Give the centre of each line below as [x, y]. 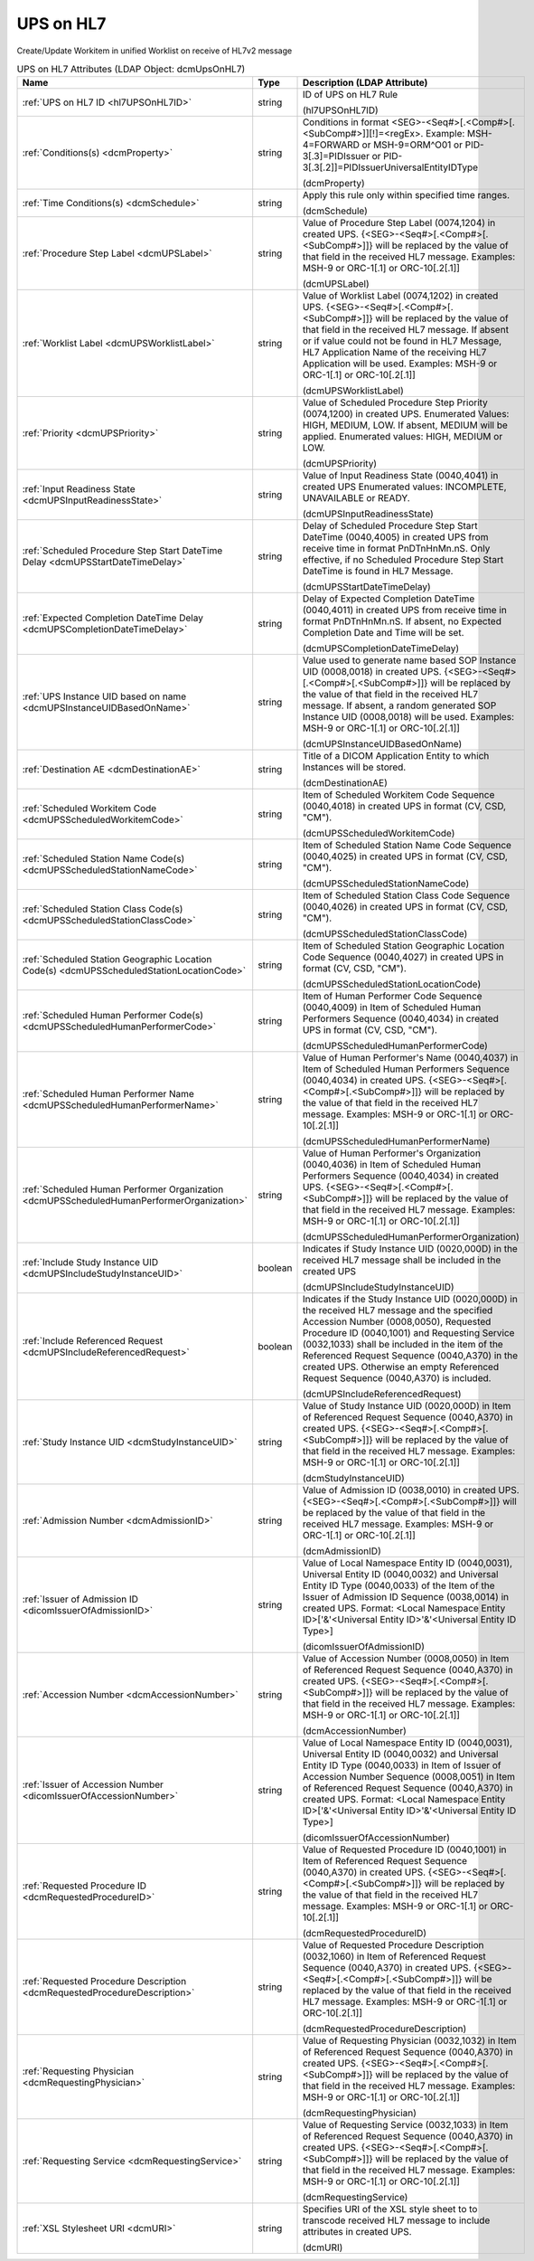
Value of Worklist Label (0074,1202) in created [400, 296]
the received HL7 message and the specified [398, 1310]
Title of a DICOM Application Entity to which [396, 756]
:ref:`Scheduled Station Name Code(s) [103, 859]
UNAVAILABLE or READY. [356, 498]
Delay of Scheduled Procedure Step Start [390, 526]
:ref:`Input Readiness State [79, 489]
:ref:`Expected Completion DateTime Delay [112, 618]
